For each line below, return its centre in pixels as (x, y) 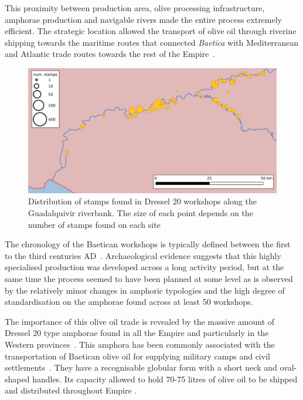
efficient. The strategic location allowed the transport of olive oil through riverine (151, 31)
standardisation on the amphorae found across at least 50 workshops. (129, 302)
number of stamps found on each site (94, 224)
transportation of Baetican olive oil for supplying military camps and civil (137, 356)
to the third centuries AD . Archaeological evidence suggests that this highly (143, 255)
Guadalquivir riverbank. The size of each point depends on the (141, 212)
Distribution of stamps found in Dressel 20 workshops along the (142, 201)
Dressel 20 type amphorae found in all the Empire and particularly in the (137, 333)
